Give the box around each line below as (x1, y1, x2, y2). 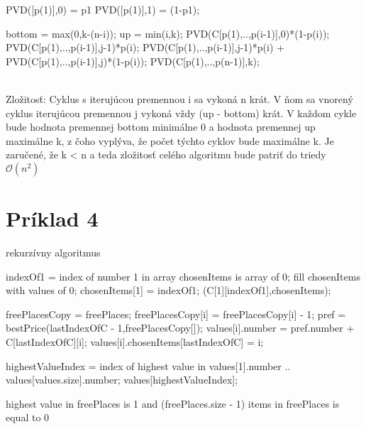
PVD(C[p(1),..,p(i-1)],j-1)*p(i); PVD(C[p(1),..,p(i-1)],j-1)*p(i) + (6, 40, 284, 55)
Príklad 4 (6, 204, 99, 233)
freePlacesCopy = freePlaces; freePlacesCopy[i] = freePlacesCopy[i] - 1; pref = (6, 306, 346, 321)
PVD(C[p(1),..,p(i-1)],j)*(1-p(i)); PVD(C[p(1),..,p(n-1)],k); (6, 53, 260, 68)
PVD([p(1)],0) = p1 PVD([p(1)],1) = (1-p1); (6, 2, 200, 16)
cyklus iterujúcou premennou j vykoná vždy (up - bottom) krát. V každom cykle (6, 105, 357, 120)
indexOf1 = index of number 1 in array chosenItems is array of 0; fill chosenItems (6, 268, 360, 283)
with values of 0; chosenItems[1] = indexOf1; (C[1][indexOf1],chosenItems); (6, 283, 331, 298)
